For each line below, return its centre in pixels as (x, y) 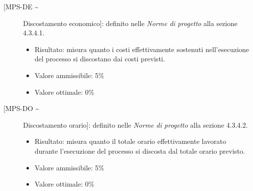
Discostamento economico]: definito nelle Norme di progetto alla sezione (130, 23)
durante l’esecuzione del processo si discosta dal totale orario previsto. (140, 150)
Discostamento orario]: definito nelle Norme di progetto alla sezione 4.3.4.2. (136, 124)
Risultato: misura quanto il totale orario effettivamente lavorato (130, 141)
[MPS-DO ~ (21, 108)
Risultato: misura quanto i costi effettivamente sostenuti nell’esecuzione (142, 49)
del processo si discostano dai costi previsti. (100, 59)
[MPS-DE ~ (21, 6)
